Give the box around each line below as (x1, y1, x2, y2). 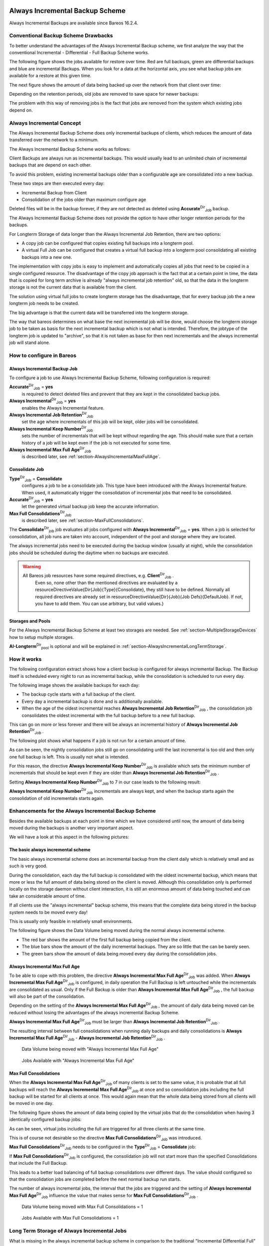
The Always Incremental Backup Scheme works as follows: (9, 146, 131, 152)
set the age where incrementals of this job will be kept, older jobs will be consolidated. (21, 419, 199, 425)
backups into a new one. (21, 254, 72, 260)
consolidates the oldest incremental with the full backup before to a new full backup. (21, 712, 195, 718)
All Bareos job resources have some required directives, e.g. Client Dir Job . (22, 572, 174, 580)
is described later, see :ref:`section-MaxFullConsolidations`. (21, 517, 144, 523)
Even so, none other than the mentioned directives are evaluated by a (35, 580, 178, 586)
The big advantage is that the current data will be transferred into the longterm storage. (9, 310, 189, 315)
